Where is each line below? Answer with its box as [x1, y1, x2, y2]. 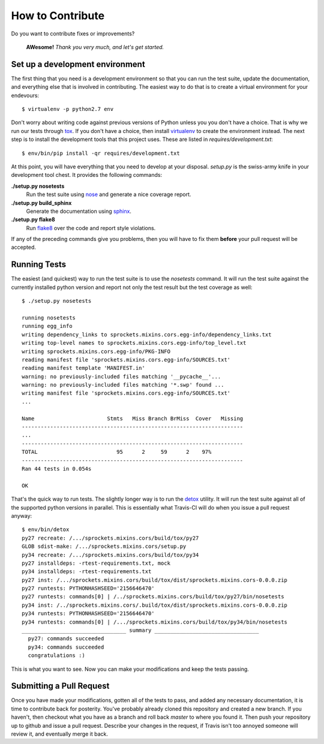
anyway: [11, 512, 32, 519]
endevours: [11, 92, 39, 99]
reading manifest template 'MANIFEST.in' [22, 365, 145, 372]
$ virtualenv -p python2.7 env [22, 106, 114, 113]
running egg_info [22, 323, 73, 330]
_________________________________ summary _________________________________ [22, 627, 259, 634]
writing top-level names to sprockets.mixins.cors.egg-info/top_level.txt [22, 339, 247, 347]
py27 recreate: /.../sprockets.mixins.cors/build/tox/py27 [22, 534, 199, 541]
